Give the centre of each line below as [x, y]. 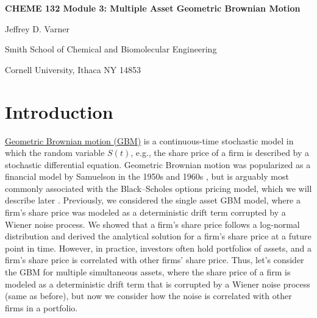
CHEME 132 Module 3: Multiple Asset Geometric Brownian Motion [153, 8]
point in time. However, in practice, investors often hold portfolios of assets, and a [158, 248]
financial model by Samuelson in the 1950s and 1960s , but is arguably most [147, 176]
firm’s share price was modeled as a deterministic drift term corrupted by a [145, 212]
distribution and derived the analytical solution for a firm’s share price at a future [158, 236]
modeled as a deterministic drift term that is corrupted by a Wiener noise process [158, 284]
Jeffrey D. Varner [37, 28]
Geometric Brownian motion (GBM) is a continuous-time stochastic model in [149, 140]
